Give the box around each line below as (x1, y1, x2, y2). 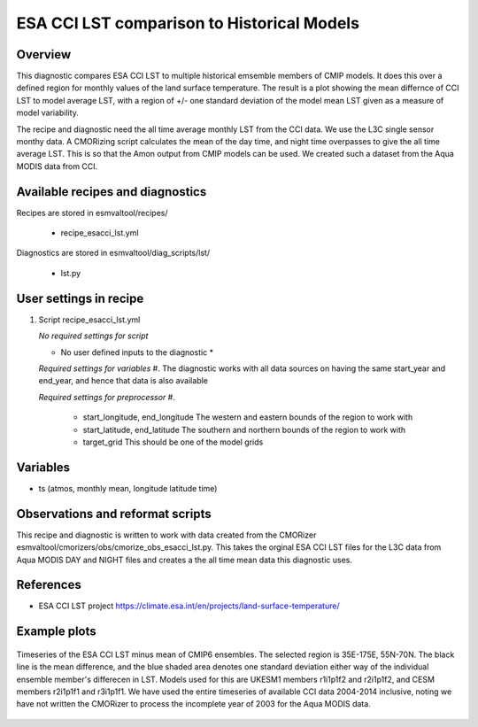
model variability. (16, 107, 79, 119)
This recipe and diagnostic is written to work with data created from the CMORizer (16, 530, 317, 540)
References (16, 577, 81, 592)
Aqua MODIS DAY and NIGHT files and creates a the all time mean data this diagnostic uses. (16, 554, 353, 565)
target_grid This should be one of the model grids (82, 437, 264, 447)
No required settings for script (38, 330, 149, 341)
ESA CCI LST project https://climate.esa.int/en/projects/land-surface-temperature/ (38, 600, 340, 611)
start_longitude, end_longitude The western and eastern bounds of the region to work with (82, 412, 413, 422)
